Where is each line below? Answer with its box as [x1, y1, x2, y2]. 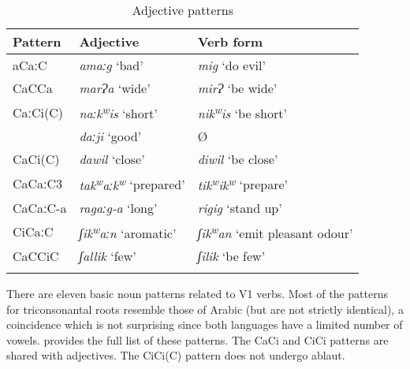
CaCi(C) [13, 150, 60, 169]
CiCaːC [13, 222, 54, 241]
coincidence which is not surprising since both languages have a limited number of [6, 316, 403, 333]
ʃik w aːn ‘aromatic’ [79, 221, 177, 242]
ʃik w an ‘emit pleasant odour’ [197, 221, 353, 242]
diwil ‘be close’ [197, 150, 278, 169]
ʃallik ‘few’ [79, 246, 136, 265]
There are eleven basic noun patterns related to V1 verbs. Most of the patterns [6, 285, 388, 301]
